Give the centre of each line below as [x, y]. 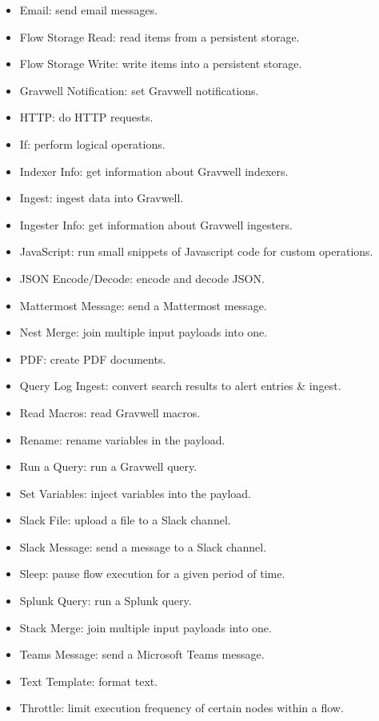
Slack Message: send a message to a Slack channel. [143, 546]
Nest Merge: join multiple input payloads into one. [144, 332]
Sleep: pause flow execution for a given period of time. [152, 574]
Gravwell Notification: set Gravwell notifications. [139, 90]
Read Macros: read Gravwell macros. [110, 412]
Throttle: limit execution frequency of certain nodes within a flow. [182, 708]
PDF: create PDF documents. [93, 359]
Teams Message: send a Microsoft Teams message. [142, 654]
